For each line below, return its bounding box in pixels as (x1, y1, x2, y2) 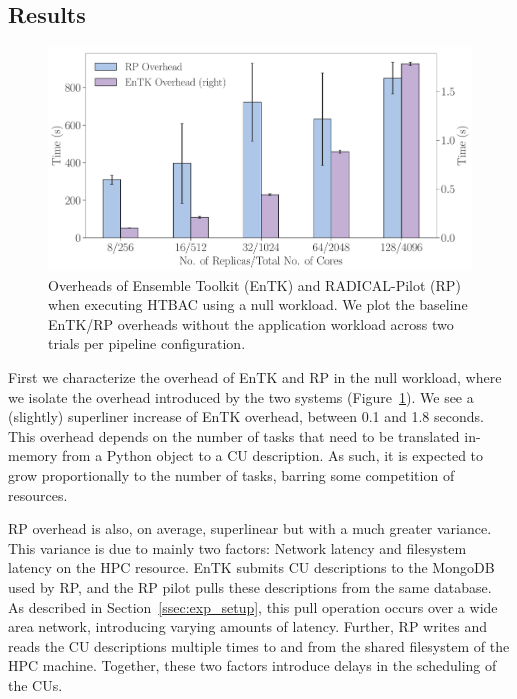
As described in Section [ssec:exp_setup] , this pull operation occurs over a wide (8, 596, 498, 617)
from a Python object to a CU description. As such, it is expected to (62, 445, 484, 466)
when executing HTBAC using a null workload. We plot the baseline (48, 294, 468, 315)
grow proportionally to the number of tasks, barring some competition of (8, 464, 455, 485)
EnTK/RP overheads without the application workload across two (48, 313, 454, 334)
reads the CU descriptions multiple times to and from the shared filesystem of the (8, 635, 510, 656)
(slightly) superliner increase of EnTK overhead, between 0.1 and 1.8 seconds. (8, 406, 484, 427)
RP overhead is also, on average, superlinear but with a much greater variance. (8, 518, 492, 539)
